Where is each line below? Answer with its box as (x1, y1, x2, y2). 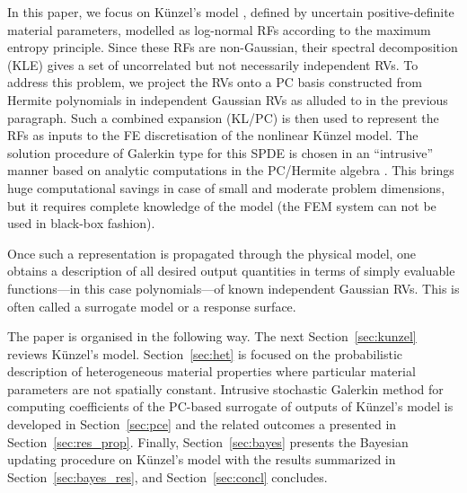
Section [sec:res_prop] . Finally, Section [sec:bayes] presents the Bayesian (7, 432, 409, 451)
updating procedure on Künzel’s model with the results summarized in (7, 450, 396, 469)
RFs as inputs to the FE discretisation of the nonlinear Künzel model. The (7, 126, 419, 145)
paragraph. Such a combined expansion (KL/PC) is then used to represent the (7, 108, 439, 127)
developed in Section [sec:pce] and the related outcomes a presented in (7, 415, 397, 434)
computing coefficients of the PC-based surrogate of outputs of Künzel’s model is (7, 397, 454, 416)
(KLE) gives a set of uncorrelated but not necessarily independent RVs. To (7, 55, 419, 74)
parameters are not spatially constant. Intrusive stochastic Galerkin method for (7, 379, 444, 398)
